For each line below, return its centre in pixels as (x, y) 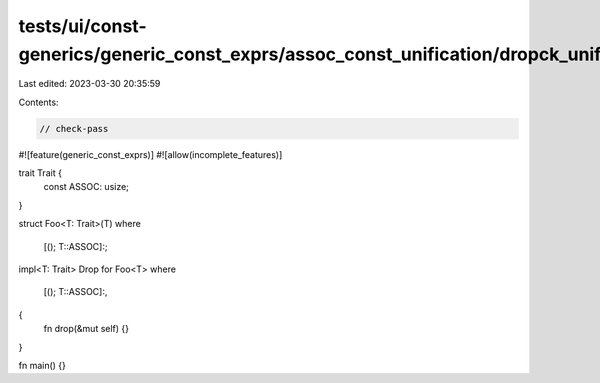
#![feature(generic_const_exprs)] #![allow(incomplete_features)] (150, 154)
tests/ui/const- (82, 26)
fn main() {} (42, 365)
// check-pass (74, 128)
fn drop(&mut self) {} (86, 329)
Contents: (38, 102)
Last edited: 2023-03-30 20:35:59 (89, 84)
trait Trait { (40, 173)
